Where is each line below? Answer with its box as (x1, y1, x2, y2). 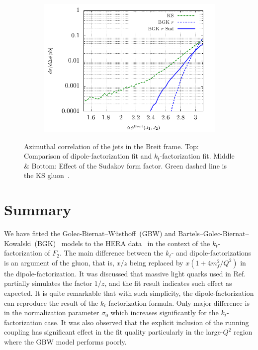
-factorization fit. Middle (160, 151, 235, 161)
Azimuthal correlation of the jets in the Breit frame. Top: (24, 141, 199, 151)
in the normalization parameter (4, 307, 99, 318)
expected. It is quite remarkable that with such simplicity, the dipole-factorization (4, 288, 254, 298)
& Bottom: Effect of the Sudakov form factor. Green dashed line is (24, 160, 227, 171)
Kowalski (4, 238, 31, 248)
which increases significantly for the (110, 307, 219, 318)
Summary (4, 199, 72, 220)
